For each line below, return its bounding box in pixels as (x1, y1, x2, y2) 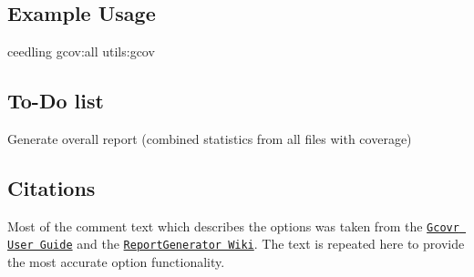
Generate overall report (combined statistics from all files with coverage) (7, 129, 412, 148)
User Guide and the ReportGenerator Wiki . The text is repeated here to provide (7, 234, 465, 253)
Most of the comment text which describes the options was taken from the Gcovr (7, 216, 459, 235)
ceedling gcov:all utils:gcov (7, 42, 155, 61)
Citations (7, 173, 96, 201)
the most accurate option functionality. (7, 252, 225, 272)
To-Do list (7, 87, 104, 115)
